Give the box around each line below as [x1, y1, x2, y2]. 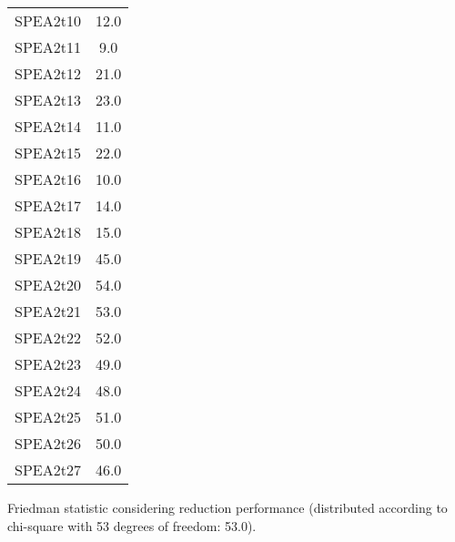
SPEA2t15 [15, 142, 81, 163]
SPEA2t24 [15, 380, 81, 401]
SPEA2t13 [15, 89, 81, 110]
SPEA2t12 [15, 63, 81, 84]
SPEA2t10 [15, 10, 81, 31]
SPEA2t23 [15, 353, 81, 374]
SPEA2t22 [15, 327, 81, 348]
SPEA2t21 [15, 301, 81, 322]
